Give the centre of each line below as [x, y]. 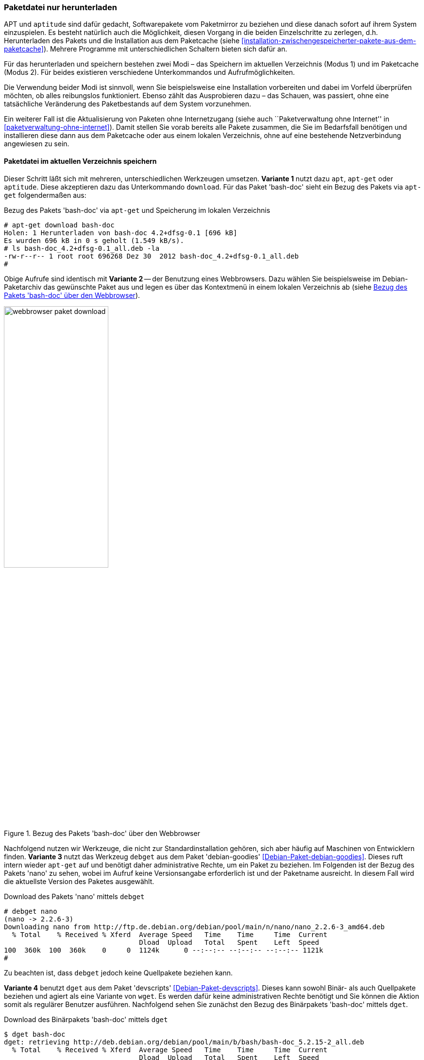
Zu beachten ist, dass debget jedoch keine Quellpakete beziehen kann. [119, 973]
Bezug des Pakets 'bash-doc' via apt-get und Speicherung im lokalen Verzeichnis [137, 210]
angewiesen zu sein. [37, 144]
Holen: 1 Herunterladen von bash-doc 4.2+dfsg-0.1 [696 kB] [121, 233]
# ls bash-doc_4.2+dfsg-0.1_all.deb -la [82, 248]
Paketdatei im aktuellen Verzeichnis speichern [80, 161]
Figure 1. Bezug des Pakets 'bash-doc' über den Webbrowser [102, 833]
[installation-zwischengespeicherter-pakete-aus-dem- [329, 41]
